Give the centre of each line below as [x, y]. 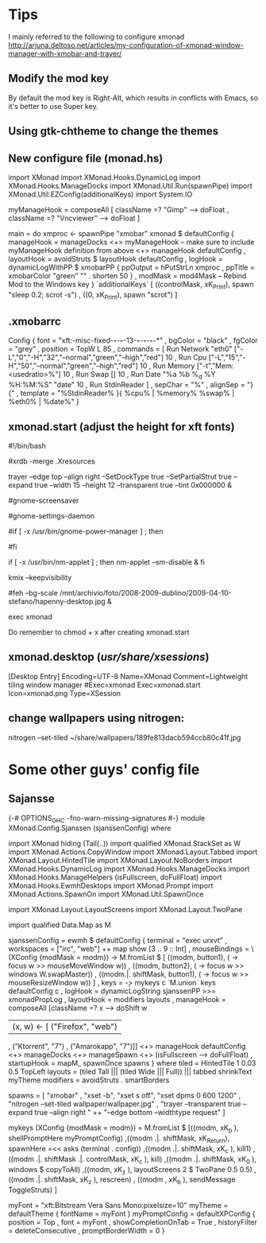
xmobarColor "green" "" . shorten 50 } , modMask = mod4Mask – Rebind [127, 275]
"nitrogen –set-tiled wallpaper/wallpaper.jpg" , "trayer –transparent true [125, 1104]
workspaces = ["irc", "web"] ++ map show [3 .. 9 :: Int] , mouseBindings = [129, 949]
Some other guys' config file [104, 769]
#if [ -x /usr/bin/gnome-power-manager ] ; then [86, 531]
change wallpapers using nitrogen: [96, 719]
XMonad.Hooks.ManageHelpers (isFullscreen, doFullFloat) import [115, 877]
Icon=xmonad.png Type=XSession [65, 693]
